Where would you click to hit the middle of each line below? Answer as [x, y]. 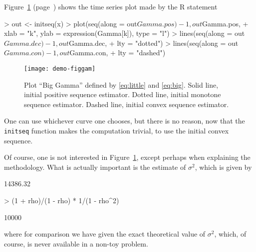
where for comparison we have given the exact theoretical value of [105, 234]
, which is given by [223, 167]
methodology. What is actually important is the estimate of [95, 167]
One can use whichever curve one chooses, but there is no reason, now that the [125, 121]
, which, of [230, 234]
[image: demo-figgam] [60, 68]
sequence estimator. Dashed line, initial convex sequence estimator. [127, 104]
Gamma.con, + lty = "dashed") [118, 53]
